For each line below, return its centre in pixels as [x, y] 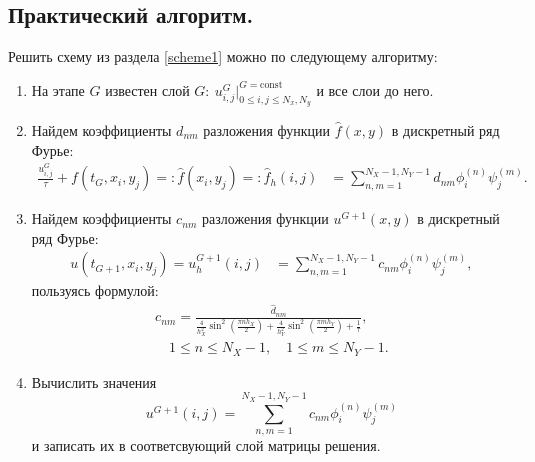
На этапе [58, 89]
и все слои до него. [375, 89]
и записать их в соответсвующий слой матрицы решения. [206, 444]
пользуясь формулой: [95, 290]
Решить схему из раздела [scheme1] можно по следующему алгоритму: [223, 56]
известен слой [147, 89]
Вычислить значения [94, 381]
